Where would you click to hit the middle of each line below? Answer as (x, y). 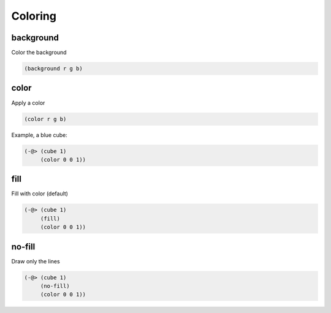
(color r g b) (45, 119)
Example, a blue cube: (39, 135)
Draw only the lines (36, 261)
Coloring (34, 16)
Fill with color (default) (40, 194)
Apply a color (28, 103)
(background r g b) (53, 69)
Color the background (39, 53)
